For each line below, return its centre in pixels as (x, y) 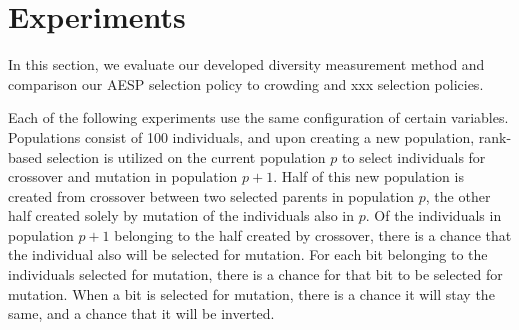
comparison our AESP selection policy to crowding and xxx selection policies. (246, 83)
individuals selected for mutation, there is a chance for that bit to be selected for (255, 274)
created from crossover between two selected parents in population (211, 195)
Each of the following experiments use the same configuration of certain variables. (258, 117)
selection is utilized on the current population (186, 156)
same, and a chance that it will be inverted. (141, 313)
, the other (458, 195)
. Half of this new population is (368, 176)
